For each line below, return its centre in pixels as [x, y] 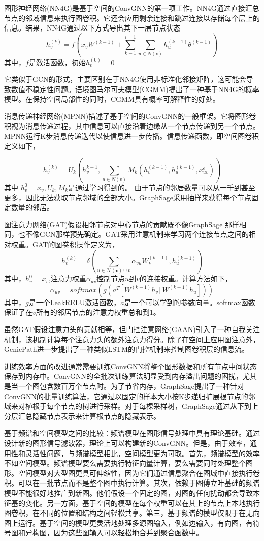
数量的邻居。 [32, 207]
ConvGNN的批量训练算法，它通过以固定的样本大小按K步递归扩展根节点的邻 [130, 396]
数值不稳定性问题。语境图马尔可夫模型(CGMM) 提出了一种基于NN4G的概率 [135, 89]
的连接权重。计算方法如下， [186, 278]
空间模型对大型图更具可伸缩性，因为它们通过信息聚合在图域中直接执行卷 [139, 473]
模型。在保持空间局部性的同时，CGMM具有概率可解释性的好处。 [112, 99]
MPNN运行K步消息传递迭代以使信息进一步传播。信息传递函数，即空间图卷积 [132, 136]
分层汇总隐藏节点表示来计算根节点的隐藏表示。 [82, 416]
